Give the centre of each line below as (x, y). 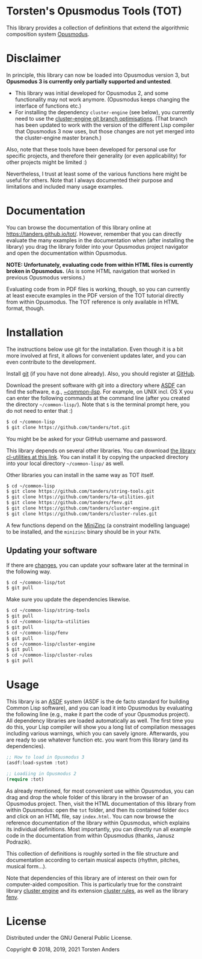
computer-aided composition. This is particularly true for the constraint (94, 884)
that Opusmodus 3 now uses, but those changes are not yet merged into (105, 131)
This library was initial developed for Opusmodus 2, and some (92, 93)
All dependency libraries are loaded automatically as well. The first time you (100, 720)
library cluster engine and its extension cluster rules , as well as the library (97, 890)
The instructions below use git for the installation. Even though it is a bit (95, 349)
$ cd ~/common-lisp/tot (36, 582)
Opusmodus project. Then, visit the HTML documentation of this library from (101, 803)
